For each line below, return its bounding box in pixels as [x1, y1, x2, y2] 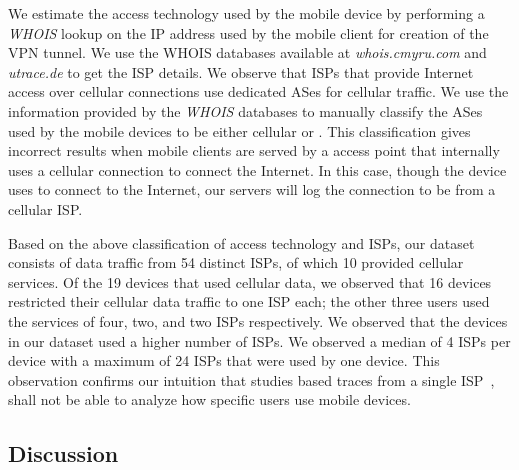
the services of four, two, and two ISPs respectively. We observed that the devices [8, 310, 508, 331]
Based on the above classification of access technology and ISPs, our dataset [8, 232, 475, 253]
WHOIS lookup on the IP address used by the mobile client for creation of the [8, 22, 489, 43]
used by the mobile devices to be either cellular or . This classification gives [8, 120, 471, 141]
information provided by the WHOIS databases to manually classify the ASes [8, 100, 483, 121]
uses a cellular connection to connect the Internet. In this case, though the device [8, 159, 507, 180]
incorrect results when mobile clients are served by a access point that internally [8, 140, 500, 161]
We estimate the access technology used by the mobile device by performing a [8, 3, 485, 23]
